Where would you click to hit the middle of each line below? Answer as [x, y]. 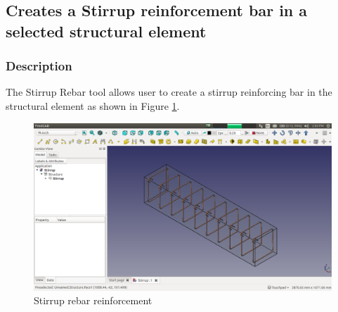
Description [39, 66]
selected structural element [106, 31]
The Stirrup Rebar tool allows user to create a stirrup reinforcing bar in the [169, 92]
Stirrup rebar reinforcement [93, 300]
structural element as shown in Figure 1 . [93, 105]
